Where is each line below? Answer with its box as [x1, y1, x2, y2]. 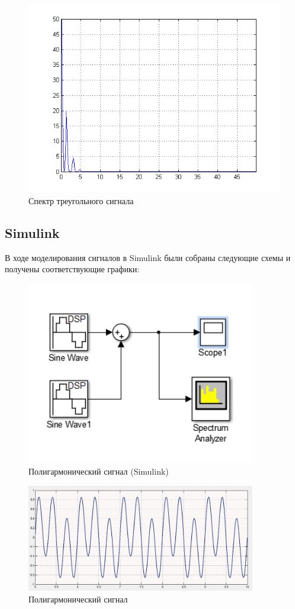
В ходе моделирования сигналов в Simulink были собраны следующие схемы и [5, 251, 291, 263]
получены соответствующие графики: [5, 263, 140, 275]
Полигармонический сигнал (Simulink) [28, 465, 169, 478]
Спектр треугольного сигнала [28, 195, 134, 207]
